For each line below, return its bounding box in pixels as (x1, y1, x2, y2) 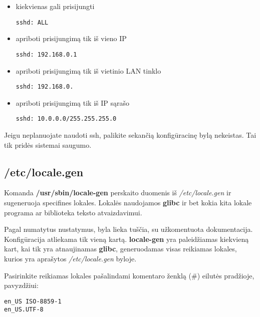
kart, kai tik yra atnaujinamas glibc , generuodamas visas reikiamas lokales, (4, 243, 237, 254)
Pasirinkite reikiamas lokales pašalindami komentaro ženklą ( (4, 270, 191, 280)
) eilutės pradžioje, (197, 270, 254, 280)
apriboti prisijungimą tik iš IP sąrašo (16, 97, 130, 108)
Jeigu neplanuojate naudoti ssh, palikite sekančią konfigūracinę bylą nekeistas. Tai (4, 130, 256, 140)
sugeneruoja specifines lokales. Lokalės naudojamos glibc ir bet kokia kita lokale (4, 197, 252, 207)
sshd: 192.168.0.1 (16, 51, 77, 58)
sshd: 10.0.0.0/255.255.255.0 (16, 115, 117, 123)
